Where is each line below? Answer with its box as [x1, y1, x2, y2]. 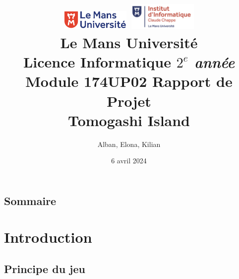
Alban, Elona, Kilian [97, 139, 161, 149]
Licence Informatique [23, 52, 171, 72]
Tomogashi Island [67, 110, 190, 130]
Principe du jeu [4, 261, 85, 276]
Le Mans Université [60, 32, 198, 52]
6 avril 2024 [111, 155, 147, 166]
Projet [107, 90, 151, 111]
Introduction [4, 227, 92, 247]
